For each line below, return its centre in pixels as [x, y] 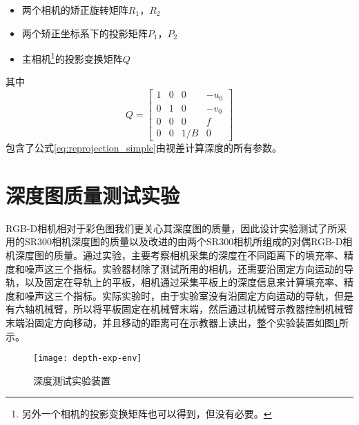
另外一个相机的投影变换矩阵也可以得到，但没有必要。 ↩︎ [147, 414]
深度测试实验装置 [72, 380]
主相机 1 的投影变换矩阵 [72, 58]
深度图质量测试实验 [93, 195]
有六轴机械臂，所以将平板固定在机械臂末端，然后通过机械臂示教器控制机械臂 [179, 309]
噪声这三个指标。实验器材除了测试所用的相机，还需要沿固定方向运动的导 [189, 268]
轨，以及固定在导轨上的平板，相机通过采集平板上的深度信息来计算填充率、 [175, 282]
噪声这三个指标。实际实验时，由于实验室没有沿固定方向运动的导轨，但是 [189, 295]
